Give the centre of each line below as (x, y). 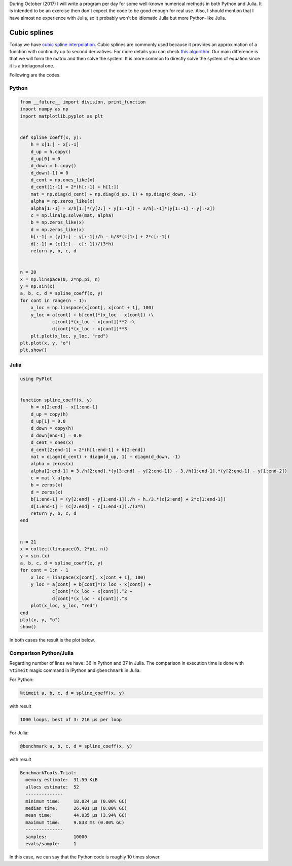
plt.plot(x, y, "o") (45, 343)
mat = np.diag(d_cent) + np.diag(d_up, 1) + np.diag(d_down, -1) (114, 194)
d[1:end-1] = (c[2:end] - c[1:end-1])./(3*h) (88, 506)
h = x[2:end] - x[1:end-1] (64, 407)
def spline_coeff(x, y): (51, 137)
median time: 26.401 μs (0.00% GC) (76, 808)
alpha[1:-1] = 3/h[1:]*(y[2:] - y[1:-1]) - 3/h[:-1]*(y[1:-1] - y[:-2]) (123, 208)
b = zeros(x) (47, 485)
